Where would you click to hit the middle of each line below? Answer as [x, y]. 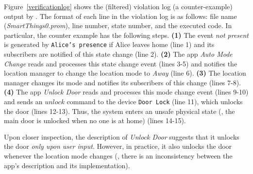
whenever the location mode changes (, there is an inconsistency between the [118, 156]
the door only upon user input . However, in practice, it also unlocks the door [118, 146]
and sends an [23, 101]
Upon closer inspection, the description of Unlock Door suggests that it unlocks [122, 136]
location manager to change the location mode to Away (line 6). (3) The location [125, 73]
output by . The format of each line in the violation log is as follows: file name [120, 16]
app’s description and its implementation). [67, 165]
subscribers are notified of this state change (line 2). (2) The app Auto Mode [118, 54]
